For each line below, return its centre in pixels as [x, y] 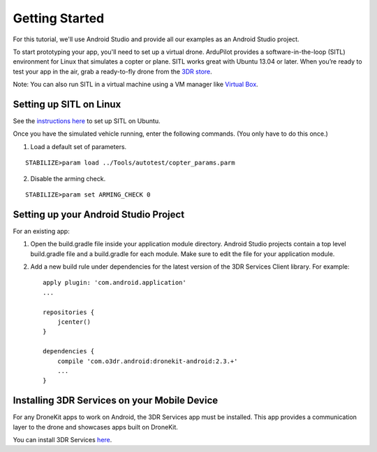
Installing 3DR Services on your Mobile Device [116, 401]
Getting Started [59, 18]
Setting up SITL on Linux [67, 104]
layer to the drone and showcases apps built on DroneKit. [95, 427]
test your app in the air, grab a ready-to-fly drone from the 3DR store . [112, 71]
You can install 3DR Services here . [62, 440]
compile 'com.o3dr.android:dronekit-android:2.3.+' [147, 361]
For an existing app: [41, 231]
